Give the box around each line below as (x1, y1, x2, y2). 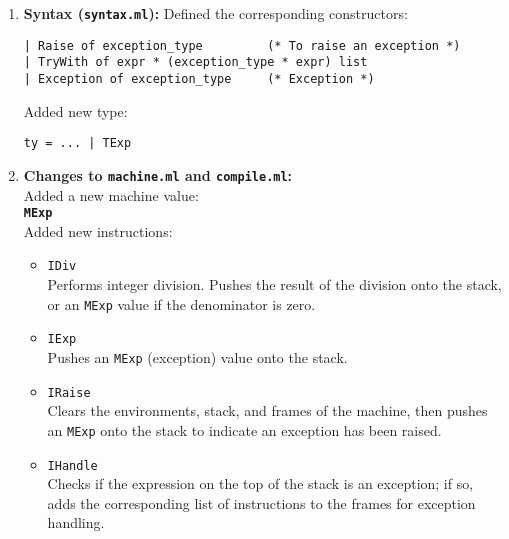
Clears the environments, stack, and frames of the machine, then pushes (47, 400, 488, 421)
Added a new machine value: (23, 184, 199, 205)
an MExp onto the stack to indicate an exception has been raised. (47, 419, 442, 440)
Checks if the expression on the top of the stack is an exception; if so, (47, 473, 474, 494)
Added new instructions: (23, 220, 173, 241)
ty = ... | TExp (23, 136, 132, 151)
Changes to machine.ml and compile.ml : (23, 164, 293, 185)
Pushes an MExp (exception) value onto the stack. (47, 346, 348, 367)
